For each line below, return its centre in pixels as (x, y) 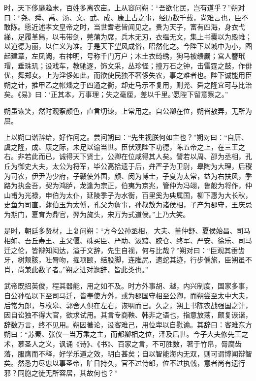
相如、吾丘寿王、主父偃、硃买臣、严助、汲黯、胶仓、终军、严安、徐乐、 (121, 240)
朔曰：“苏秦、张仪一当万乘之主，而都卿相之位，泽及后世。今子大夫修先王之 (126, 334)
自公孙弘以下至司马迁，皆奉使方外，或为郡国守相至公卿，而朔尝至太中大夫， (128, 296)
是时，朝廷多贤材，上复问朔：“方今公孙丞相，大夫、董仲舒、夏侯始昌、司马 (127, 231)
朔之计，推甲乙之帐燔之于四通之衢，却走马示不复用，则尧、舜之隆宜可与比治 (128, 84)
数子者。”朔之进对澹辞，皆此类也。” (93, 269)
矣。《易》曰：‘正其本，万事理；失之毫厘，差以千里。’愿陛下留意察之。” (116, 94)
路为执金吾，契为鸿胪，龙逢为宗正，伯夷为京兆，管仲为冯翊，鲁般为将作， (125, 185)
